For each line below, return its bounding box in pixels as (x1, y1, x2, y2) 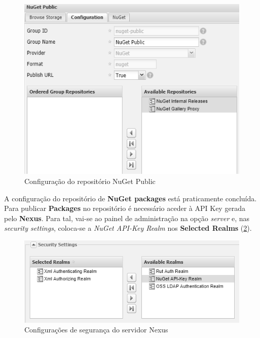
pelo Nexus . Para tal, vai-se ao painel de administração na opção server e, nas (4, 212, 250, 223)
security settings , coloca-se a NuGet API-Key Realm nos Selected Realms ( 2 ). (4, 223, 252, 233)
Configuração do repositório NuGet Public (24, 175, 156, 186)
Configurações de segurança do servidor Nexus (24, 324, 168, 335)
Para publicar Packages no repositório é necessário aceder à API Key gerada (4, 203, 245, 213)
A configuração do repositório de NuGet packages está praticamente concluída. (4, 193, 257, 203)
